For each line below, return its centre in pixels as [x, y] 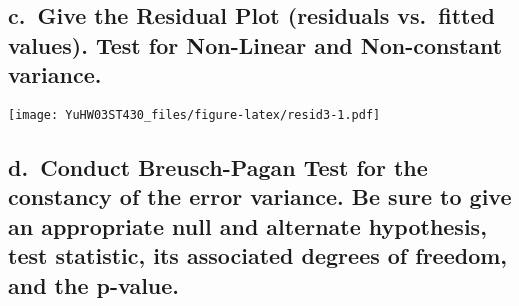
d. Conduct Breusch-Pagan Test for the [218, 167]
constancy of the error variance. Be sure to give [260, 196]
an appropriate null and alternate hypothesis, [247, 225]
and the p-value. [94, 284]
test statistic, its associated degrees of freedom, [258, 255]
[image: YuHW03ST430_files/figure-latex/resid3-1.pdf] [194, 114]
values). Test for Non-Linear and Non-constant [255, 44]
